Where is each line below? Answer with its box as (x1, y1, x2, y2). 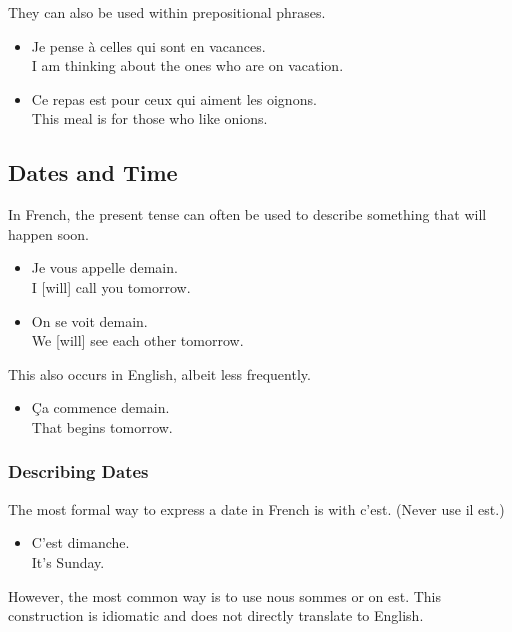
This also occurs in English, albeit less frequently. (8, 363, 311, 384)
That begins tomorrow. (31, 416, 173, 437)
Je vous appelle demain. (31, 257, 178, 278)
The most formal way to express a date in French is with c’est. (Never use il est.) (8, 498, 505, 519)
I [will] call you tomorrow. (31, 276, 191, 297)
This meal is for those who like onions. (31, 108, 268, 129)
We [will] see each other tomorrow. (31, 330, 244, 351)
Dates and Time (8, 157, 178, 188)
